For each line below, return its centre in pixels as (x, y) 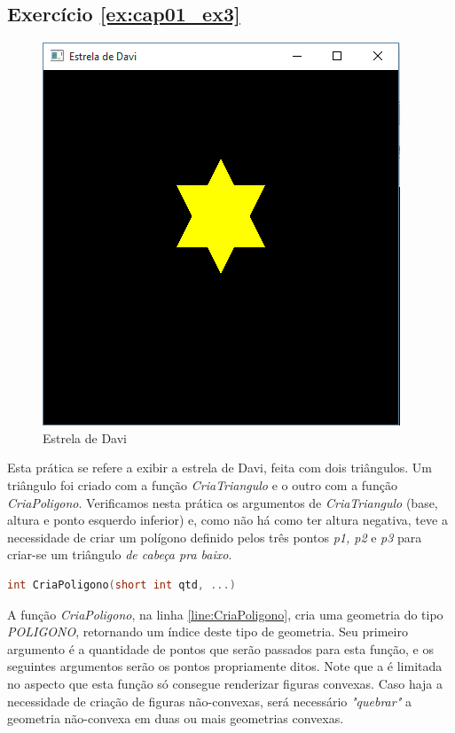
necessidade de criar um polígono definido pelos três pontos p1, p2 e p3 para (215, 537)
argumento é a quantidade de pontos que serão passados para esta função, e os (220, 648)
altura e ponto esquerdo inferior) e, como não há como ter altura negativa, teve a (227, 520)
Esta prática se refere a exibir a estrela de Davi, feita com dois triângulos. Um (220, 468)
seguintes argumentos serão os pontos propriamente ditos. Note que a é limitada (225, 666)
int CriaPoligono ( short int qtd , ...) (122, 585)
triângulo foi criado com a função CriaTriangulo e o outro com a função (202, 484)
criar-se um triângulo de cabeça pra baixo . (120, 554)
